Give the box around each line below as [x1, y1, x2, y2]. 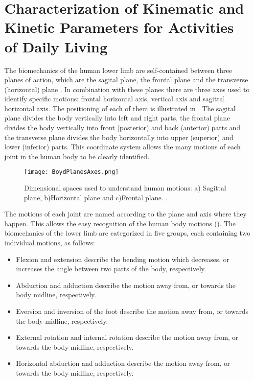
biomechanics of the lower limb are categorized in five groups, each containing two [4, 228, 251, 238]
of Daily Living [4, 36, 108, 56]
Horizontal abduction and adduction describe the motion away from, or [16, 358, 230, 368]
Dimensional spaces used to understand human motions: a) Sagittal [24, 183, 226, 193]
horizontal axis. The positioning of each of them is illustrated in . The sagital [4, 103, 236, 113]
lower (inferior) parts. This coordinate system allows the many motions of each [4, 142, 241, 152]
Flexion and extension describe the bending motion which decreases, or [16, 254, 230, 264]
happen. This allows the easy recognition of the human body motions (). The [4, 218, 236, 228]
